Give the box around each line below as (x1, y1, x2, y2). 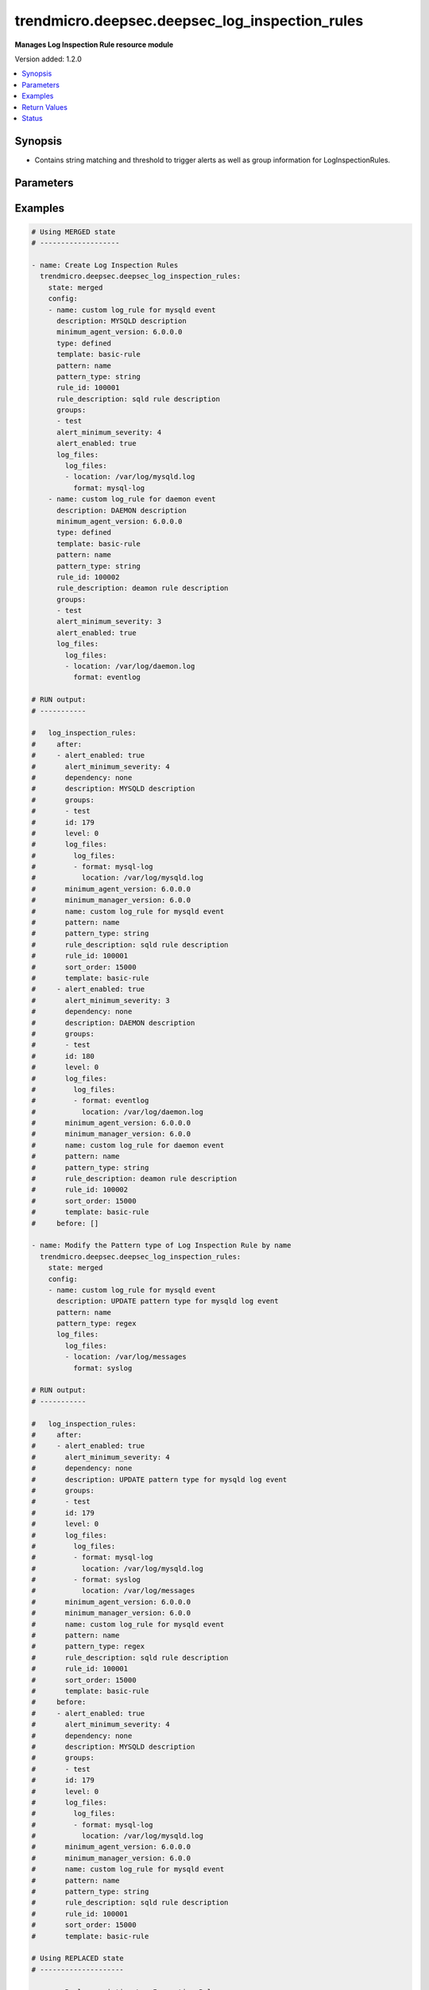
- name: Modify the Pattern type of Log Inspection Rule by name (31, 1241, 292, 1250)
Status (21, 113, 43, 123)
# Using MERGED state (31, 227, 116, 236)
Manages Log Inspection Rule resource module (14, 40, 174, 49)
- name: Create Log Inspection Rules (31, 260, 179, 270)
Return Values (21, 102, 68, 111)
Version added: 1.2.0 (14, 54, 83, 64)
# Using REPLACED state (31, 1954, 125, 1963)
